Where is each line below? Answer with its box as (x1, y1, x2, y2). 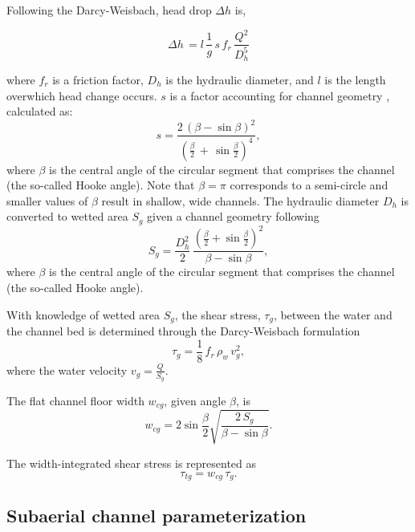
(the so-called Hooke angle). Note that (6, 177, 195, 193)
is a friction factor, (52, 71, 144, 87)
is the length (324, 71, 386, 87)
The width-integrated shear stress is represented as (6, 454, 257, 471)
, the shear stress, (174, 306, 261, 323)
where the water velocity (6, 361, 128, 378)
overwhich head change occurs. (6, 87, 157, 104)
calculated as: (6, 103, 73, 120)
